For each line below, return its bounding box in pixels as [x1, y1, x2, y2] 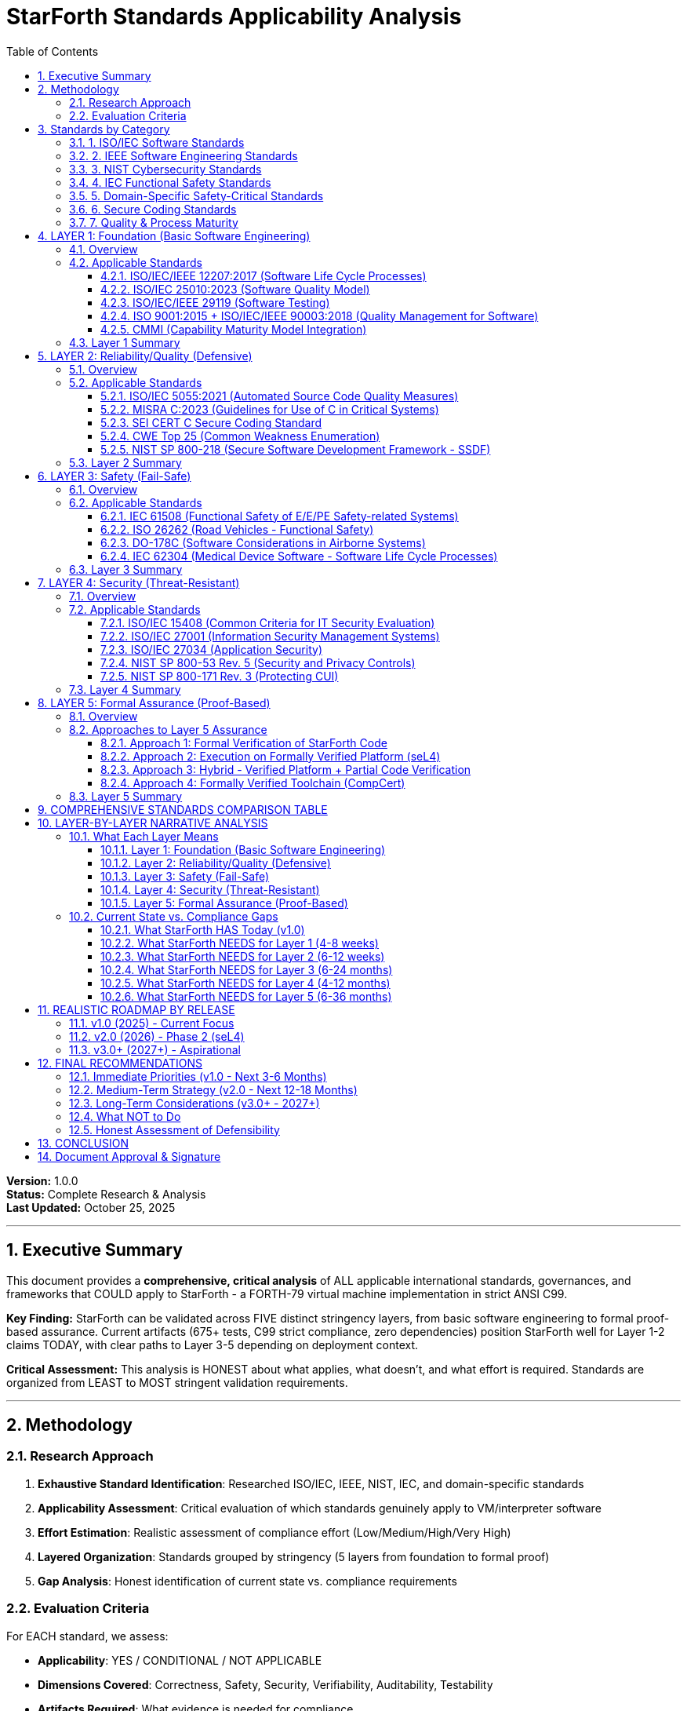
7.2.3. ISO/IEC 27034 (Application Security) [100, 642, 322, 656]
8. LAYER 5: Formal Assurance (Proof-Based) [38, 695, 271, 710]
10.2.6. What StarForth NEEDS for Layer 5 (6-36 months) [100, 989, 392, 1003]
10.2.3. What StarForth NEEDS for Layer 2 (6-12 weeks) [100, 949, 385, 963]
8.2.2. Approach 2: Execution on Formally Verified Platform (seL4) [100, 749, 441, 763]
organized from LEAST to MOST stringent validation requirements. [6, 1375, 348, 1389]
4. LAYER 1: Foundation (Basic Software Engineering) [38, 228, 311, 243]
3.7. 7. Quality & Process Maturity [69, 215, 238, 229]
